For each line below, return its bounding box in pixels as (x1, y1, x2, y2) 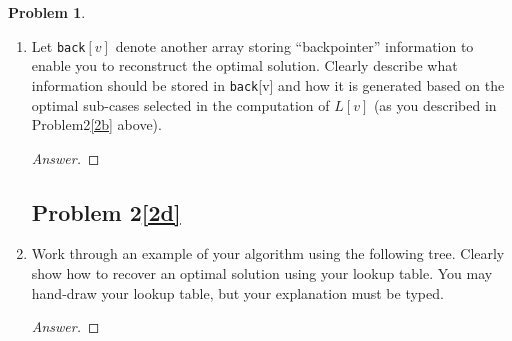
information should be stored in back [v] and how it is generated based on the (31, 74, 505, 95)
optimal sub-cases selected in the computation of (31, 94, 330, 115)
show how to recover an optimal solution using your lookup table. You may (31, 263, 493, 284)
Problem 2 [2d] (31, 196, 181, 227)
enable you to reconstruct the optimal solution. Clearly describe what (31, 55, 458, 76)
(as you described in (373, 94, 497, 115)
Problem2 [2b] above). (31, 114, 162, 135)
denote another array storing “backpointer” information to (115, 35, 474, 56)
